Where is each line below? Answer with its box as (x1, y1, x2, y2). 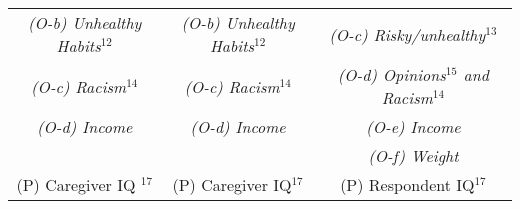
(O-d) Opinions (337, 63, 446, 86)
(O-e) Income (366, 115, 461, 138)
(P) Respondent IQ (340, 173, 475, 196)
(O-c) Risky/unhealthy (329, 22, 486, 46)
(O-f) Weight (368, 144, 459, 167)
